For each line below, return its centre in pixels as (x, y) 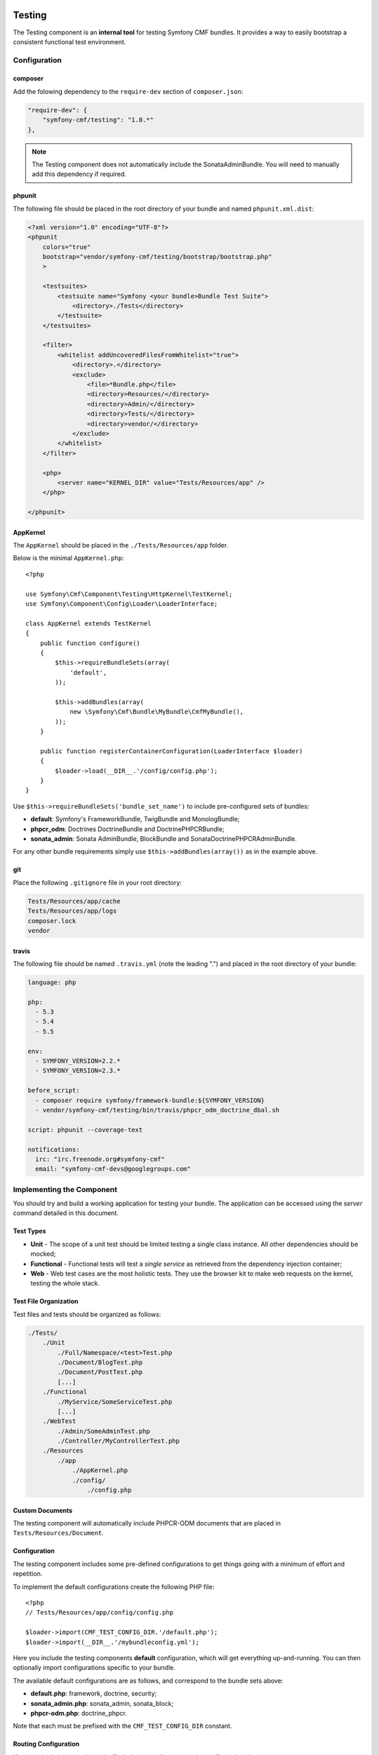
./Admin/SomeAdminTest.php (104, 1431)
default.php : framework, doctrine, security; (94, 1694)
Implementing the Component (65, 1189)
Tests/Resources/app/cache (74, 901)
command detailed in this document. (66, 1213)
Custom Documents (43, 1510)
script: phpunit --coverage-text (85, 1130)
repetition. (28, 1574)
